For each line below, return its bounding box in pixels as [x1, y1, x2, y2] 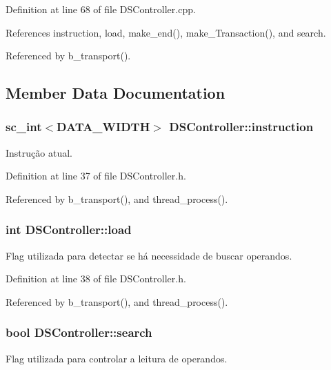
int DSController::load [6, 221, 132, 238]
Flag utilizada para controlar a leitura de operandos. [6, 351, 228, 365]
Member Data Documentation [6, 82, 225, 104]
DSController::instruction [169, 118, 314, 135]
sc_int [6, 118, 42, 135]
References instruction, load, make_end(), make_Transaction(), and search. [6, 25, 326, 39]
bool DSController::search [6, 324, 152, 341]
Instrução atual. [6, 145, 72, 159]
